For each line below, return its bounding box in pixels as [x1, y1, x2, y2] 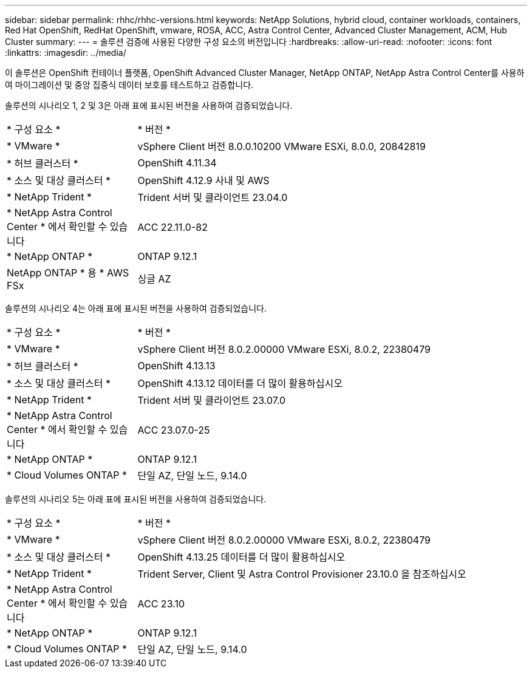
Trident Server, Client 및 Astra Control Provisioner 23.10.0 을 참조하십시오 [137, 568, 466, 580]
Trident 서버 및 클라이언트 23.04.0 [137, 191, 288, 203]
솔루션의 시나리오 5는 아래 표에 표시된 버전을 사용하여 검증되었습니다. [5, 494, 267, 504]
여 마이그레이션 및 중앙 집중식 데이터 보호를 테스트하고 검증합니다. [5, 80, 254, 90]
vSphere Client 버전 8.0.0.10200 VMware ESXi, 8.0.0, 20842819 [137, 140, 426, 152]
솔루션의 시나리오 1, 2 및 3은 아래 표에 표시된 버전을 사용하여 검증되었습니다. [5, 100, 293, 111]
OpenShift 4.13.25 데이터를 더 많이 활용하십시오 [137, 551, 346, 563]
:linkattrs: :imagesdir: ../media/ [5, 47, 126, 58]
